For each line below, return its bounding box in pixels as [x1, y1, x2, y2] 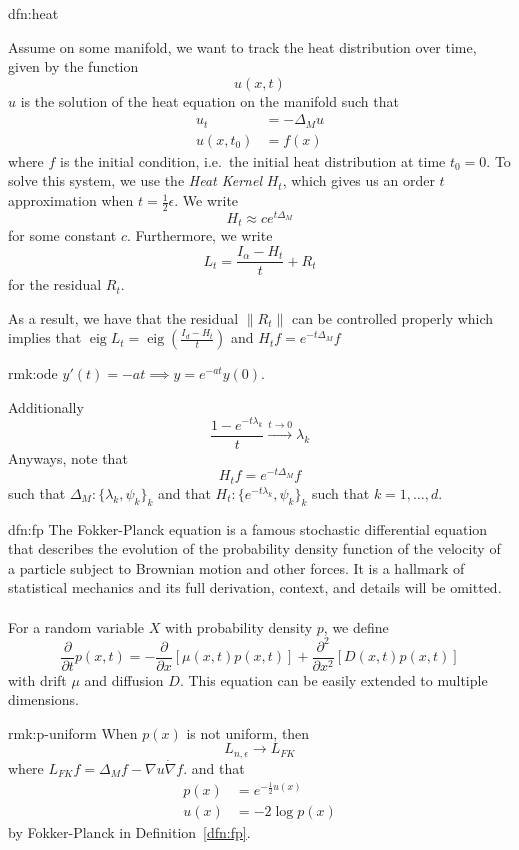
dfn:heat [8, 3, 59, 23]
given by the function [8, 56, 139, 77]
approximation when [8, 190, 134, 211]
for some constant [8, 225, 117, 246]
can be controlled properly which [291, 307, 494, 328]
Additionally [8, 396, 84, 417]
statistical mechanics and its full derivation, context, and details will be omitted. [8, 577, 502, 598]
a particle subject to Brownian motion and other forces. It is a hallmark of [8, 557, 465, 578]
